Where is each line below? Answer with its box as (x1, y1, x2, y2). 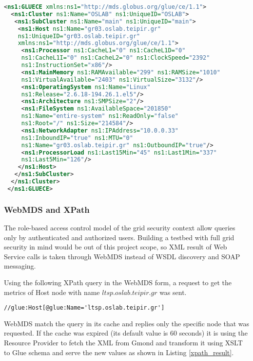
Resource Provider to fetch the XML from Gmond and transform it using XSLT (4, 337, 243, 347)
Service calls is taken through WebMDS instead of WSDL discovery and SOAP (4, 251, 240, 261)
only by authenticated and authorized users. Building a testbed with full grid (4, 232, 234, 242)
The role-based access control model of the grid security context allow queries (4, 222, 235, 232)
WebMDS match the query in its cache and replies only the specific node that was (4, 318, 250, 328)
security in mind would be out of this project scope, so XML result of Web (4, 242, 227, 252)
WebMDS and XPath (4, 203, 90, 215)
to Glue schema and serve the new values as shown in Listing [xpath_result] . (4, 347, 234, 357)
